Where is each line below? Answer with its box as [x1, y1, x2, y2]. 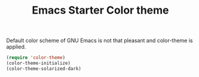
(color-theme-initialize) [6, 60, 71, 66]
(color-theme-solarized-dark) [6, 66, 82, 72]
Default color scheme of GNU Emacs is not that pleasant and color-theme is [6, 37, 193, 44]
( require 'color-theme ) [6, 54, 66, 61]
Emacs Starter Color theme [32, 4, 169, 17]
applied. [6, 43, 26, 50]
